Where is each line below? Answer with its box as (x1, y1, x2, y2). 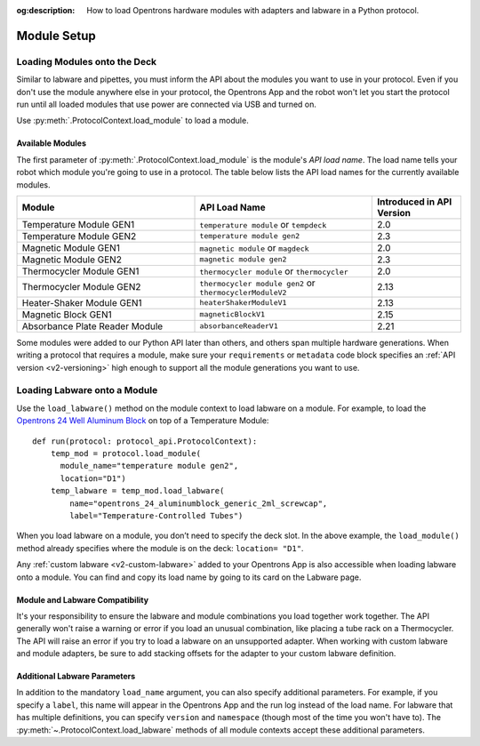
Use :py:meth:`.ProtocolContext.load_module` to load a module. (16, 116, 249, 126)
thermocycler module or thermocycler (199, 265, 348, 277)
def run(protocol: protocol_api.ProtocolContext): (32, 436, 258, 446)
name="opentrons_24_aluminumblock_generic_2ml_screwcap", (69, 498, 328, 509)
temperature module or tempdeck (199, 218, 327, 230)
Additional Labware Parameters (16, 671, 136, 682)
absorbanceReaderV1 (199, 321, 279, 331)
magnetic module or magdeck (199, 241, 310, 253)
